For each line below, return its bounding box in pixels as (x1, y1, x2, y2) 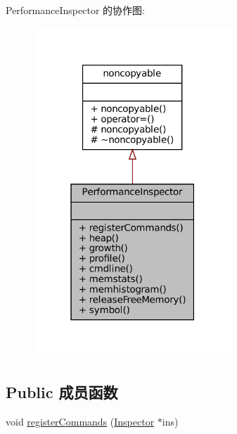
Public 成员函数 (6, 381, 118, 403)
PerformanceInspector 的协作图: (6, 3, 145, 17)
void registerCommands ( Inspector (6, 414, 155, 428)
